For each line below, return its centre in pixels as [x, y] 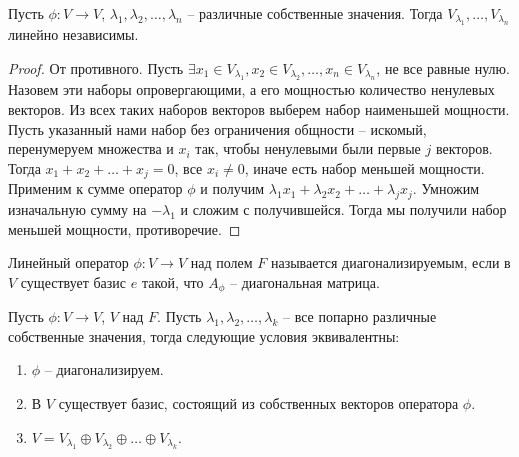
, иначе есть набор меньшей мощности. [364, 167]
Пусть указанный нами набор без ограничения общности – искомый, [217, 128]
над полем [221, 262]
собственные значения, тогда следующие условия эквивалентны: [204, 335]
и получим [232, 188]
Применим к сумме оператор [95, 188]
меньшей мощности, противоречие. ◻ [124, 228]
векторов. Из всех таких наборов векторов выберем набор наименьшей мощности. [259, 109]
